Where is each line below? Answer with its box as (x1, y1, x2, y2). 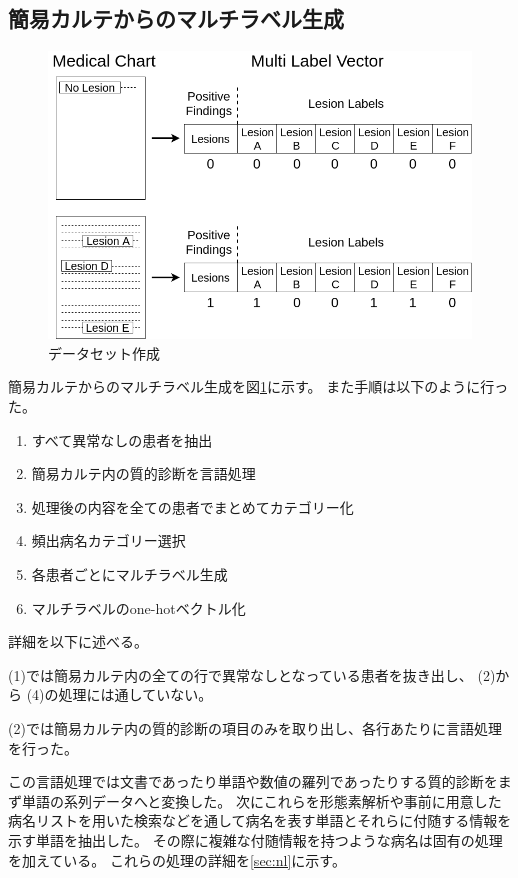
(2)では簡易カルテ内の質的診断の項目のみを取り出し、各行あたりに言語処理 (8, 717, 502, 738)
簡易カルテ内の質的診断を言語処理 (31, 463, 256, 484)
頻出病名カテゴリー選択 (31, 530, 186, 551)
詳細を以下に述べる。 (8, 631, 148, 652)
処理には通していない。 (58, 684, 213, 705)
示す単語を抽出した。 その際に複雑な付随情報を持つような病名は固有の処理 (8, 829, 503, 850)
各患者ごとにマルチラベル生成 (31, 564, 228, 584)
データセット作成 (48, 342, 160, 363)
